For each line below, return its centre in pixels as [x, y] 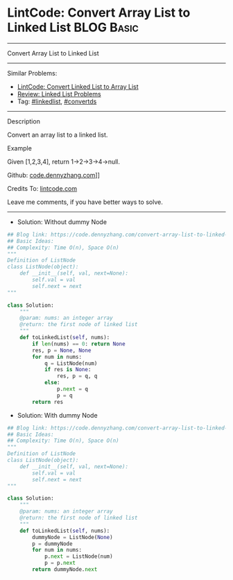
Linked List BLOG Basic [73, 27]
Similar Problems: [32, 73]
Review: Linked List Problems [59, 94]
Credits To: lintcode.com [42, 188]
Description [24, 121]
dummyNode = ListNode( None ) [72, 537]
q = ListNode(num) [71, 363]
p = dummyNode [52, 544]
